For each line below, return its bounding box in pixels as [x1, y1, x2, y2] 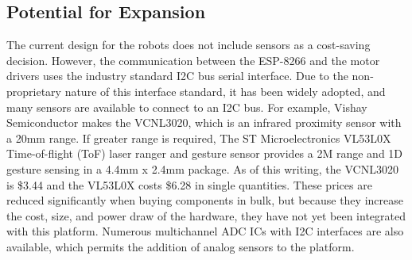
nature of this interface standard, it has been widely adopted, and [64, 82, 386, 99]
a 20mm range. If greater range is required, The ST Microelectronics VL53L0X [6, 129, 391, 146]
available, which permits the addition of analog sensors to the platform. [6, 238, 355, 254]
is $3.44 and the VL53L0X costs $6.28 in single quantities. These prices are [6, 176, 372, 193]
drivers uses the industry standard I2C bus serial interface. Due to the [6, 67, 348, 84]
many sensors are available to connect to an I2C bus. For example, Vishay [6, 98, 367, 115]
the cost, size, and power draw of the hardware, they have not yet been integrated [6, 207, 406, 224]
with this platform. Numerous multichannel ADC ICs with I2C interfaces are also [6, 223, 404, 239]
